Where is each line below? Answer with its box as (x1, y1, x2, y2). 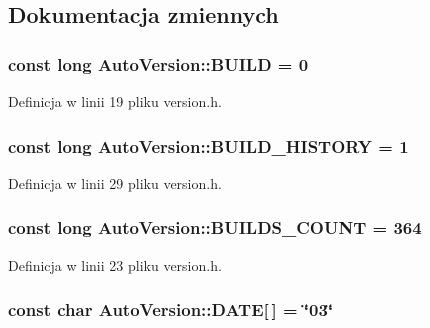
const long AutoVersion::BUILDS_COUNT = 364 (8, 215, 422, 240)
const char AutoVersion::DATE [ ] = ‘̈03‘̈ (8, 297, 334, 322)
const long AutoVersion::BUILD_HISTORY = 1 (8, 133, 409, 158)
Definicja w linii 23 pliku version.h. (8, 254, 222, 275)
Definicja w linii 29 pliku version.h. (8, 172, 222, 193)
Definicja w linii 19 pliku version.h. (8, 91, 222, 111)
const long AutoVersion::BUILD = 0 (8, 51, 309, 76)
